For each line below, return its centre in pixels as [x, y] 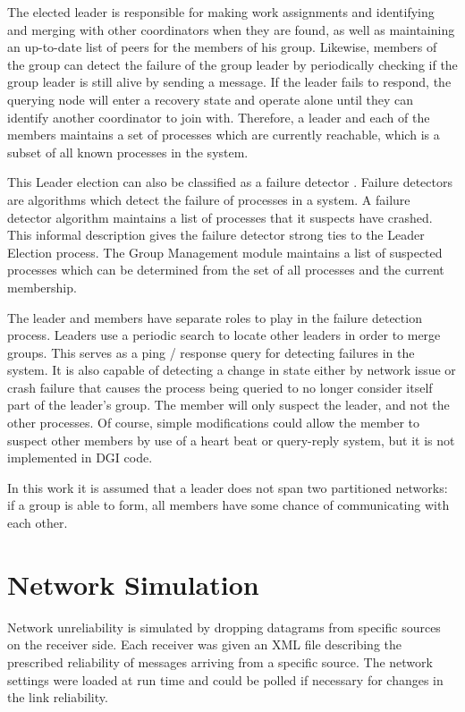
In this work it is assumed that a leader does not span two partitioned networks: [228, 487]
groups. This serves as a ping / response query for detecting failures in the [211, 352]
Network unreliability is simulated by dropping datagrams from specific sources [224, 627]
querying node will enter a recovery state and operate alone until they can [211, 99]
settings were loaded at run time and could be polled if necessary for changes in [225, 679]
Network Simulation [133, 584]
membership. [42, 287]
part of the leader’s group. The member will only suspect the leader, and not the [228, 405]
